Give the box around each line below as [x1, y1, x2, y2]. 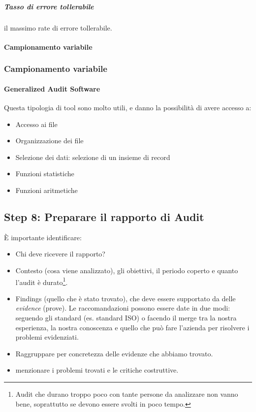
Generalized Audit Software [4, 83, 100, 94]
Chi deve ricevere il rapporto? [15, 249, 105, 259]
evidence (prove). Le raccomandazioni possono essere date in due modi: [15, 303, 230, 313]
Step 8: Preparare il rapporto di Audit [4, 209, 204, 224]
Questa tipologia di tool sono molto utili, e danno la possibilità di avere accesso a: [4, 102, 252, 112]
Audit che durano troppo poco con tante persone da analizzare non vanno [15, 388, 238, 399]
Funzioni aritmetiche [15, 185, 78, 195]
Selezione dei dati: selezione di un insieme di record [15, 152, 170, 162]
